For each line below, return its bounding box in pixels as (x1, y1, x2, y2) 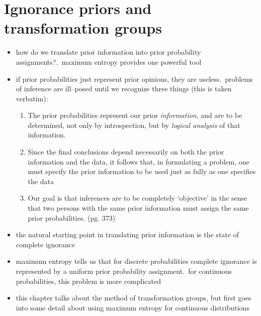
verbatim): (16, 93, 48, 103)
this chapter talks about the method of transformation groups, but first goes (16, 292, 251, 303)
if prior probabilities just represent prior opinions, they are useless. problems (16, 73, 253, 84)
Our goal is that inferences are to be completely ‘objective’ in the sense (28, 193, 247, 203)
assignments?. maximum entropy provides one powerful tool (16, 56, 202, 67)
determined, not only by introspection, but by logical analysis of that (28, 119, 240, 130)
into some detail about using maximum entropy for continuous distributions (16, 302, 249, 312)
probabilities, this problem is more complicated (16, 275, 161, 286)
